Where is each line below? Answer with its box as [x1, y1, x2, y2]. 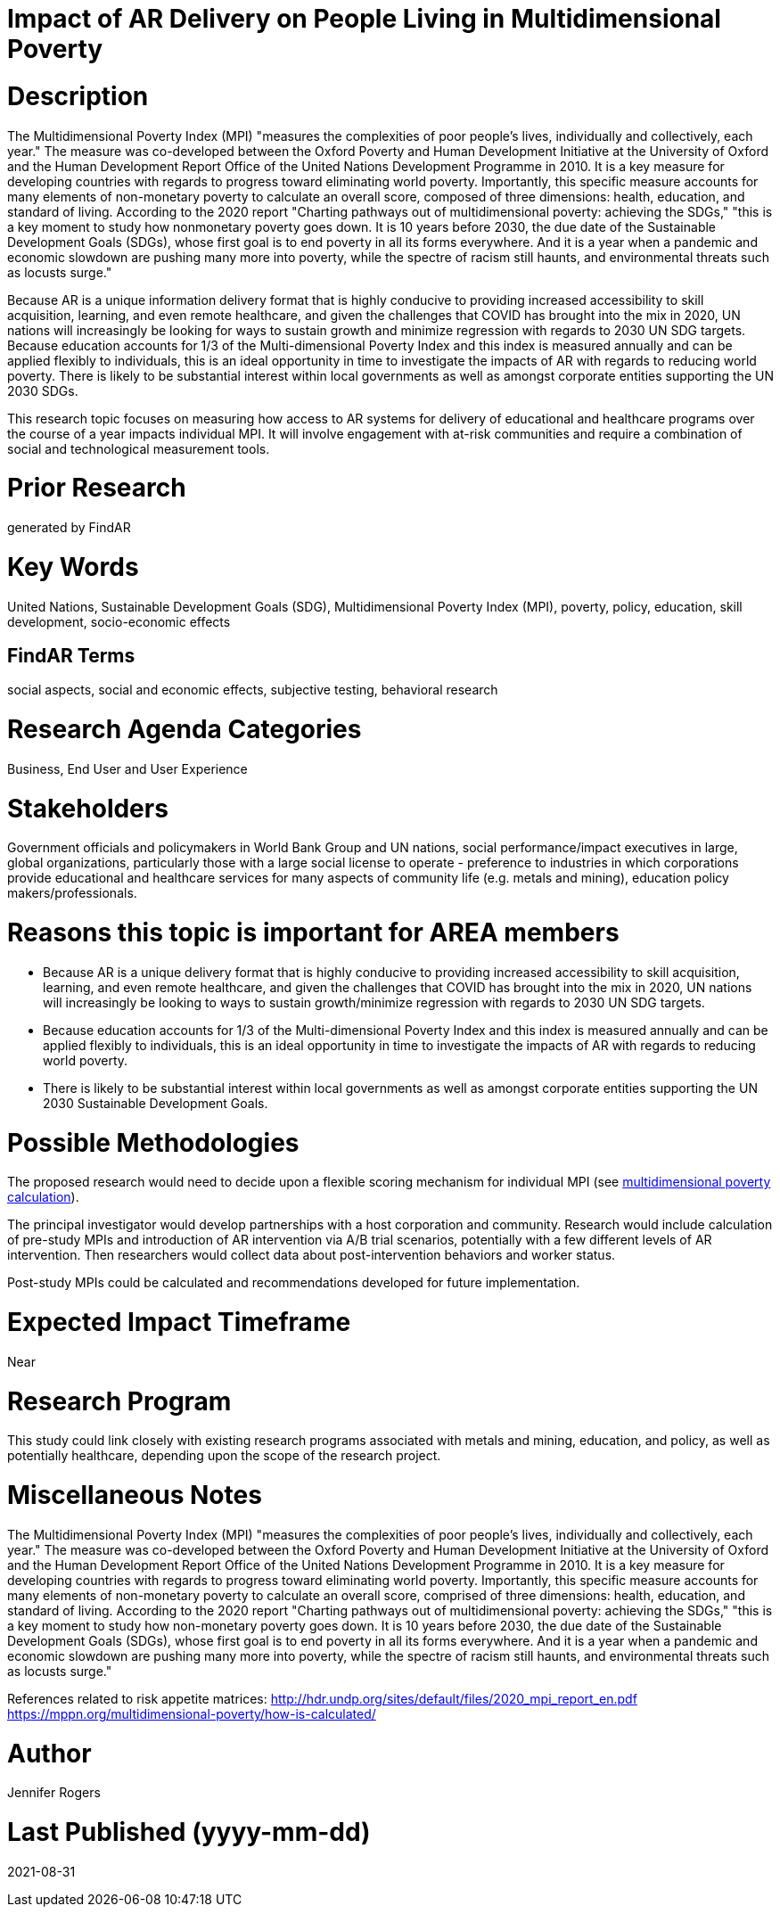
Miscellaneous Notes [7, 1480, 262, 1511]
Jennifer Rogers [7, 1785, 101, 1801]
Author [7, 1737, 92, 1769]
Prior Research [7, 472, 186, 504]
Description [7, 80, 149, 111]
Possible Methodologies [7, 1127, 300, 1158]
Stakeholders [7, 793, 168, 824]
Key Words [7, 551, 139, 582]
